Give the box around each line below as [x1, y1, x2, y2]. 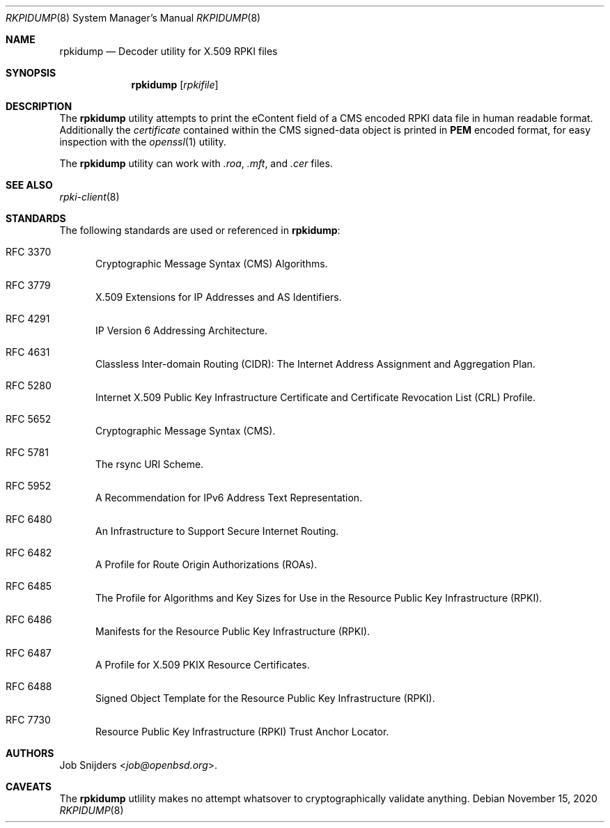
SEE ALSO [6, 179, 53, 191]
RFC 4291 [6, 313, 50, 325]
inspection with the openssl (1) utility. [59, 136, 226, 148]
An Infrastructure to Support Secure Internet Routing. [95, 525, 339, 537]
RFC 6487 [6, 647, 52, 659]
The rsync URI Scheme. [95, 458, 204, 470]
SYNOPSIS [6, 67, 56, 79]
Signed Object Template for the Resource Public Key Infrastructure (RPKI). [95, 692, 435, 704]
